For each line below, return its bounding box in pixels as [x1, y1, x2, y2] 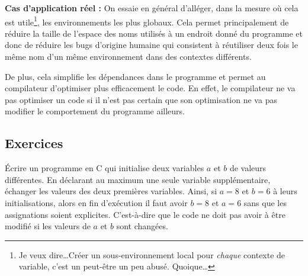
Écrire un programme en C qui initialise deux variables [5, 162, 204, 174]
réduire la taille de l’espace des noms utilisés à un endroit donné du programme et [5, 27, 303, 39]
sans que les [243, 196, 287, 208]
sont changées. [116, 220, 168, 232]
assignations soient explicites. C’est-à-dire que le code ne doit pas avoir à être [5, 208, 285, 220]
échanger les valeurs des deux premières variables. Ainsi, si [5, 185, 217, 197]
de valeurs [229, 162, 267, 174]
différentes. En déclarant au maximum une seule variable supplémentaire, [5, 173, 271, 185]
